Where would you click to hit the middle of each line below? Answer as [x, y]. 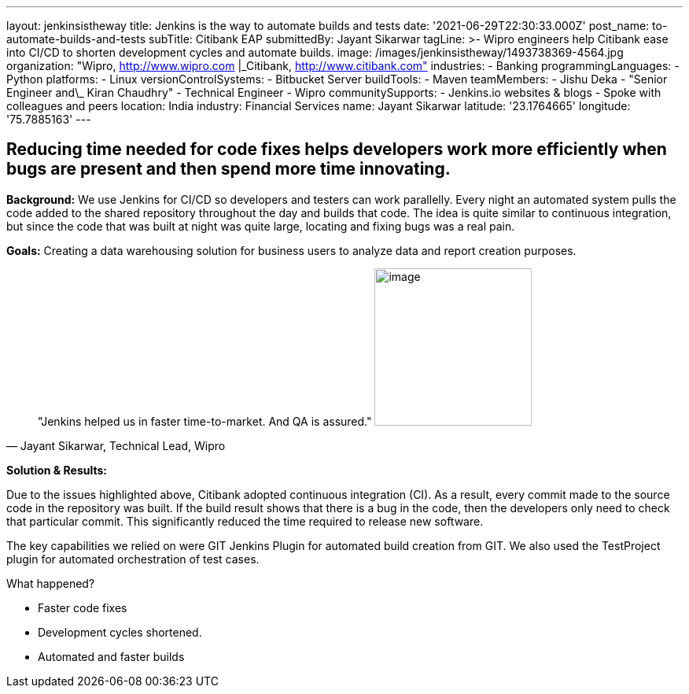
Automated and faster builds [111, 656]
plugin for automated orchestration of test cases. [133, 559]
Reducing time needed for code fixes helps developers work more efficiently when [337, 150]
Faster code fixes [83, 607]
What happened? [51, 583]
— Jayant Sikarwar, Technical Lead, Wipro [116, 445]
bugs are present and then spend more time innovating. [228, 169]
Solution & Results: [57, 470]
